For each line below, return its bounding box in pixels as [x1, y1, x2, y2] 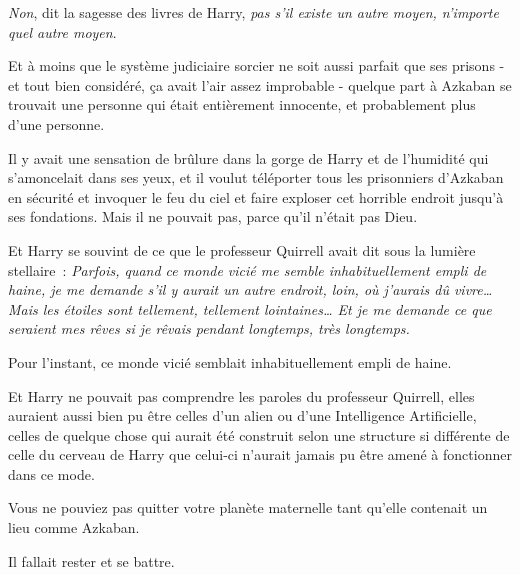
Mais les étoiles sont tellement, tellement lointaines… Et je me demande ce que [8, 298, 492, 319]
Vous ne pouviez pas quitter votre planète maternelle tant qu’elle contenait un [8, 497, 488, 518]
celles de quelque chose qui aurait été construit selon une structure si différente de [8, 424, 510, 445]
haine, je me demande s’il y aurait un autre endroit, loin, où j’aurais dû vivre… [8, 279, 493, 300]
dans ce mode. [8, 463, 95, 484]
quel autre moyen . [8, 21, 117, 42]
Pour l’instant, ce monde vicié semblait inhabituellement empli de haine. [8, 351, 452, 372]
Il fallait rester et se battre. [8, 550, 175, 571]
